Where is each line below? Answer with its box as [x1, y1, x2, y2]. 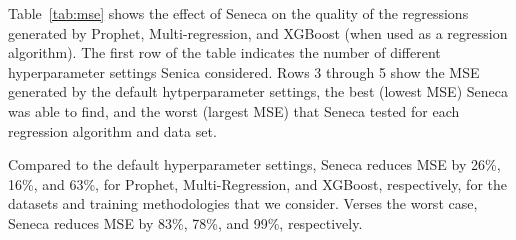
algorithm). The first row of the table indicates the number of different [8, 42, 441, 63]
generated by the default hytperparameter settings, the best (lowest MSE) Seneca [8, 81, 508, 102]
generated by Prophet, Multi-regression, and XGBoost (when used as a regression [8, 22, 508, 43]
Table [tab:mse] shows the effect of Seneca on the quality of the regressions [8, 3, 469, 23]
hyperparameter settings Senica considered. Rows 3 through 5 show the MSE [8, 61, 480, 82]
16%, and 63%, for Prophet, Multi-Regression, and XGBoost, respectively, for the [8, 173, 507, 194]
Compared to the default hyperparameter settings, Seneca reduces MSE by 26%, [8, 154, 501, 175]
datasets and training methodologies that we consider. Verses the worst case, [8, 193, 478, 214]
